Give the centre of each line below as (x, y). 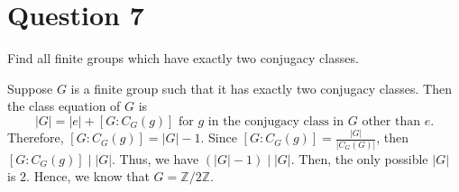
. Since (219, 137)
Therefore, (36, 137)
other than (391, 121)
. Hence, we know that (88, 176)
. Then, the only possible (359, 158)
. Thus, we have (156, 158)
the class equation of (64, 106)
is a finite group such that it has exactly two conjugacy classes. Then (262, 88)
